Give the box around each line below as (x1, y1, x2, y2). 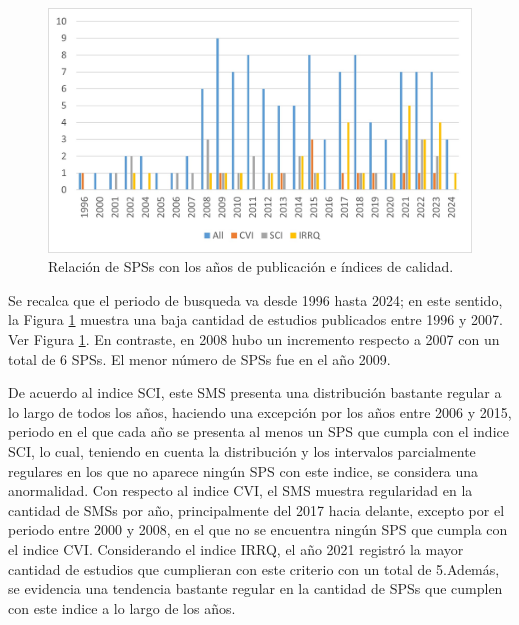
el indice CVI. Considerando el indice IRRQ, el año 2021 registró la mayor (8, 539, 464, 560)
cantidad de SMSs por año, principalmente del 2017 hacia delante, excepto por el (8, 499, 505, 520)
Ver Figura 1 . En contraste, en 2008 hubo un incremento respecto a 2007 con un (8, 329, 500, 350)
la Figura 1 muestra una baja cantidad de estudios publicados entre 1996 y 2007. (8, 309, 503, 330)
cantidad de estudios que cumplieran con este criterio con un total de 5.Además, (8, 558, 500, 579)
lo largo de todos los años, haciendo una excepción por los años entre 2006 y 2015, (8, 401, 512, 422)
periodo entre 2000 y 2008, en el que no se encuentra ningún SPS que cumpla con (8, 519, 508, 540)
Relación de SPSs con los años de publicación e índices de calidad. (48, 256, 454, 277)
